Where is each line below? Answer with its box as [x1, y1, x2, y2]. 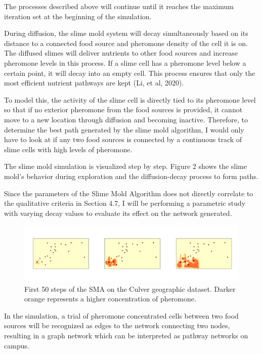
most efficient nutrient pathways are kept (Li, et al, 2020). [4, 77, 184, 88]
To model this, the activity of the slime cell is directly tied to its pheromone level [4, 94, 256, 105]
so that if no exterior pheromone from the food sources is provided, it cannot [4, 104, 243, 115]
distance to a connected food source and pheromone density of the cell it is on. [4, 37, 248, 48]
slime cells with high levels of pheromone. [4, 144, 133, 154]
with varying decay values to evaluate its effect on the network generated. [4, 207, 232, 218]
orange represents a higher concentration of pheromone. [24, 293, 196, 304]
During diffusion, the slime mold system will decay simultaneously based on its [4, 28, 248, 38]
